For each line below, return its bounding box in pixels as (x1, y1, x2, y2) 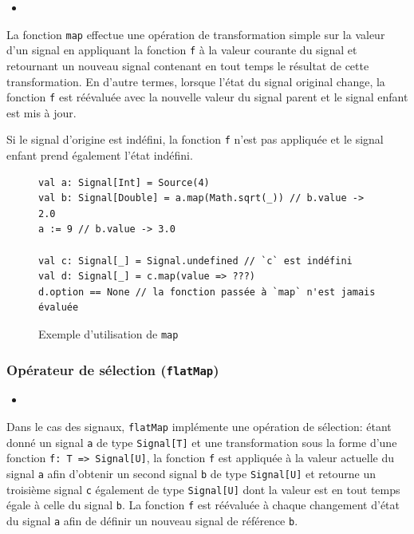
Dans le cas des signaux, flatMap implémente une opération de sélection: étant (6, 417, 392, 434)
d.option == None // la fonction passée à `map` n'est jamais (38, 286, 376, 298)
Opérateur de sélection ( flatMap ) (6, 359, 219, 379)
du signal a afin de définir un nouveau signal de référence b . (6, 512, 298, 528)
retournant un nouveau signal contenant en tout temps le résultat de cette (6, 57, 369, 73)
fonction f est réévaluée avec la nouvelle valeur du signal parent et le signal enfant (6, 89, 408, 105)
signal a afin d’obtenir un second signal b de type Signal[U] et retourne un (6, 465, 376, 481)
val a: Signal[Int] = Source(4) (38, 176, 210, 188)
